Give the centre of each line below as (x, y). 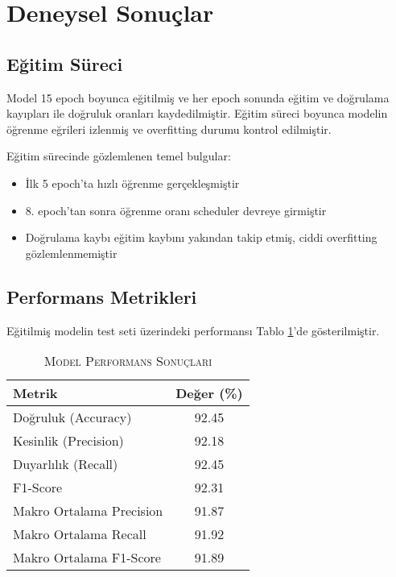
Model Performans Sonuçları (128, 361)
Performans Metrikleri (102, 296)
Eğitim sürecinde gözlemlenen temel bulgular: (119, 156)
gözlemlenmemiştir (71, 253)
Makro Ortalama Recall (80, 534)
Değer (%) (209, 393)
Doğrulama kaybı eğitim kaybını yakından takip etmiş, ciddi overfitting (201, 237)
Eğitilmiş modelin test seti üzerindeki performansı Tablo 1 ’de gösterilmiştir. (193, 330)
